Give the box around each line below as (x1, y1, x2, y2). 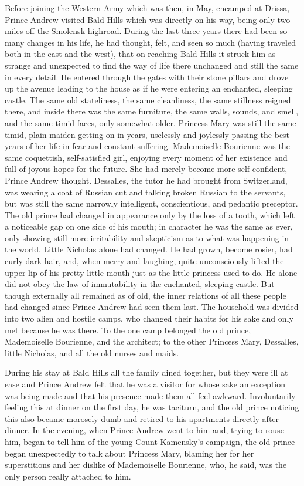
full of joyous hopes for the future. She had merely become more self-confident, (5, 163, 288, 175)
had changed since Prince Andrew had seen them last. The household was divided (5, 301, 299, 313)
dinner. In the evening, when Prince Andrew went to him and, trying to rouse (5, 424, 284, 436)
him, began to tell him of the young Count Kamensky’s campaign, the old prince (5, 435, 295, 447)
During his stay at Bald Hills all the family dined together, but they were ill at (5, 366, 288, 379)
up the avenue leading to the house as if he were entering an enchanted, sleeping (5, 82, 293, 95)
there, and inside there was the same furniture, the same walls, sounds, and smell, (5, 105, 299, 117)
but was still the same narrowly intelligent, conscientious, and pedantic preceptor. (5, 197, 298, 210)
